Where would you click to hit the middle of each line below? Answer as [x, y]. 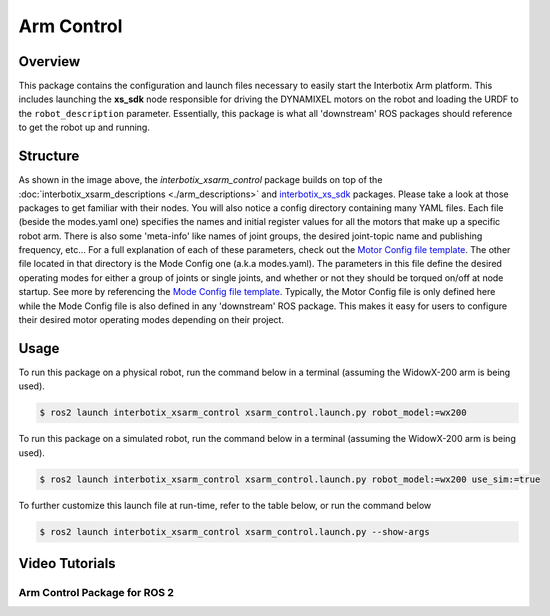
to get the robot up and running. [84, 127]
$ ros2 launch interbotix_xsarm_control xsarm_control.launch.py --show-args [234, 531]
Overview [49, 61]
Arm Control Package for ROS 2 [96, 593]
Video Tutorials [67, 563]
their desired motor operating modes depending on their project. [151, 320]
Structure [49, 156]
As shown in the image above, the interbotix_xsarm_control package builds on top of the [200, 180]
